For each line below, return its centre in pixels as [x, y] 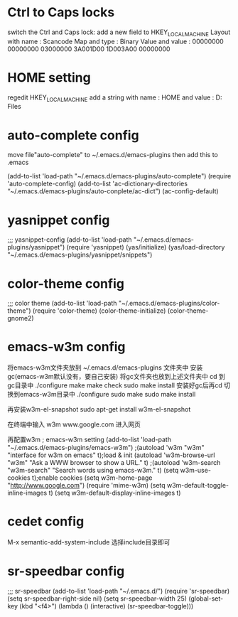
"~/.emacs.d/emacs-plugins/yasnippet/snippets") [80, 255]
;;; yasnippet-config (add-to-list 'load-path [70, 240]
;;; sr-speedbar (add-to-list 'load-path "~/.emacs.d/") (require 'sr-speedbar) [119, 591]
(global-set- [206, 599]
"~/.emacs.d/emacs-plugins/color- [169, 304]
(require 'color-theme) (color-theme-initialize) [99, 311]
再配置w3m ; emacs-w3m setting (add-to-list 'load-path [90, 440]
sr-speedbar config [66, 571]
